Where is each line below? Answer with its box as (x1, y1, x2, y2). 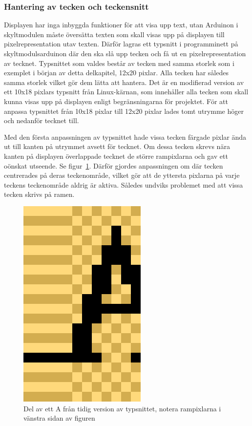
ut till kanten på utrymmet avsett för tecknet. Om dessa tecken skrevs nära (4, 141, 230, 151)
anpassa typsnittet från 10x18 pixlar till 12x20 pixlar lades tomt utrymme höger (4, 106, 244, 116)
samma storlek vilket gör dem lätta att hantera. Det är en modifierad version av (4, 77, 244, 87)
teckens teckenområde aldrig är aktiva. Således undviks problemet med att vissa (4, 179, 243, 190)
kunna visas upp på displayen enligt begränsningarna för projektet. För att (4, 96, 228, 106)
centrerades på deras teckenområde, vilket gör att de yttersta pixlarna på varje (4, 170, 240, 180)
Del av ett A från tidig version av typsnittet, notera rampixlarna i (23, 403, 221, 413)
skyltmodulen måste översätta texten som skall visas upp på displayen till (4, 29, 225, 39)
